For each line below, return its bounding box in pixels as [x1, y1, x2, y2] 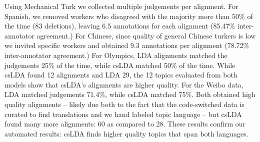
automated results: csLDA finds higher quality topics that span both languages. [4, 128, 248, 138]
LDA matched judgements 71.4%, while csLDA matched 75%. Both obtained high [4, 89, 255, 99]
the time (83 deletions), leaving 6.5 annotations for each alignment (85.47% [4, 20, 235, 31]
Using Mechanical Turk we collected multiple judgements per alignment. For [4, 1, 238, 11]
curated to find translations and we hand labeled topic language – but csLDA [4, 108, 242, 119]
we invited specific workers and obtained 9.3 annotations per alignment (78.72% [4, 40, 249, 50]
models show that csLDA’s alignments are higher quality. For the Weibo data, [4, 79, 243, 89]
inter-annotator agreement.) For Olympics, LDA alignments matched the [4, 49, 227, 60]
